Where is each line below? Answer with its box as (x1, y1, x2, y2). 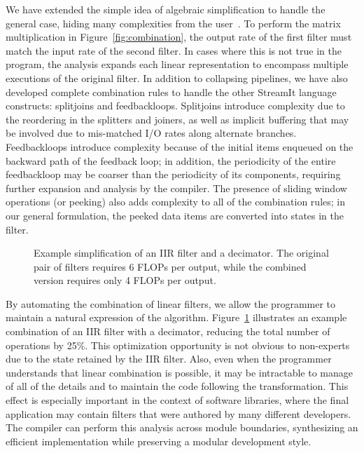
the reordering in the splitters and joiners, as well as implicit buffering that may (6, 111, 349, 126)
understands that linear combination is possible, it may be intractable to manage (6, 365, 353, 379)
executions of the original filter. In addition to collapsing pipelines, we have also (6, 70, 348, 85)
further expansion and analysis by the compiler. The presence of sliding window (6, 180, 347, 195)
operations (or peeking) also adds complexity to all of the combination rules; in (6, 194, 346, 209)
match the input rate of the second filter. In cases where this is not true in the (6, 43, 342, 58)
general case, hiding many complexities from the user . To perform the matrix (6, 15, 341, 30)
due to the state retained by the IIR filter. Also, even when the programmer (6, 351, 332, 366)
